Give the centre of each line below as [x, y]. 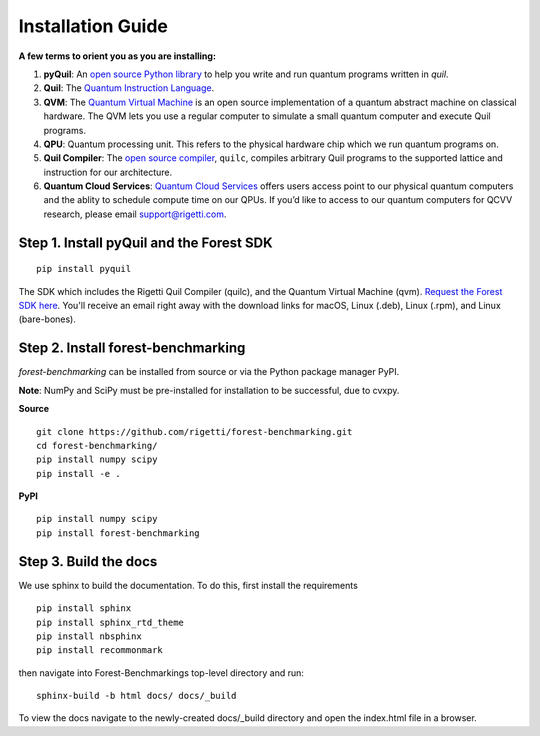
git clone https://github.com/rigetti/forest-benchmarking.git [194, 431]
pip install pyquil [84, 269]
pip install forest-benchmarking [118, 533]
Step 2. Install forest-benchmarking [132, 348]
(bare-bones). [47, 319]
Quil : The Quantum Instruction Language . [129, 88]
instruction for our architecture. [108, 172]
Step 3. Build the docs [88, 561]
